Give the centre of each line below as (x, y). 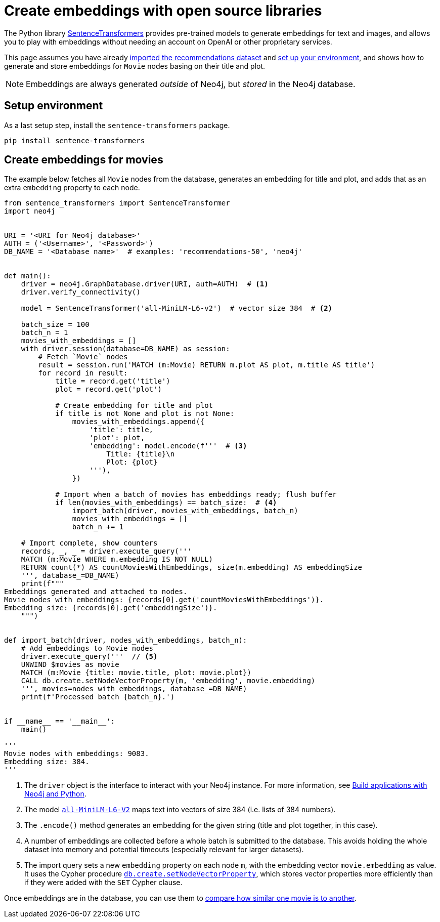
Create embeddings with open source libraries (163, 11)
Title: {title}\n (141, 454)
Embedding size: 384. (47, 762)
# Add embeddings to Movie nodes (87, 648)
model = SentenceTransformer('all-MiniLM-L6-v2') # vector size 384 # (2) (177, 308)
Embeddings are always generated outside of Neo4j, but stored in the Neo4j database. (191, 84)
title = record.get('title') (113, 381)
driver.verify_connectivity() (81, 292)
